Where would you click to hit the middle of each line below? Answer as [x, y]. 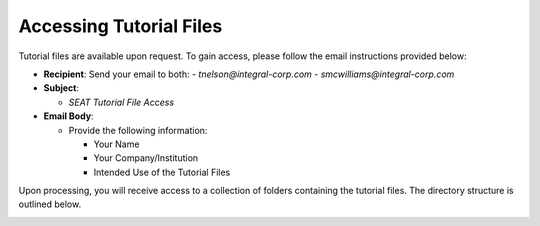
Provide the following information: [138, 130]
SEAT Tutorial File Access [121, 102]
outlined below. [50, 204]
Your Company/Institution [146, 158]
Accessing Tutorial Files [120, 26]
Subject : [61, 88]
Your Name [116, 144]
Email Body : [68, 116]
